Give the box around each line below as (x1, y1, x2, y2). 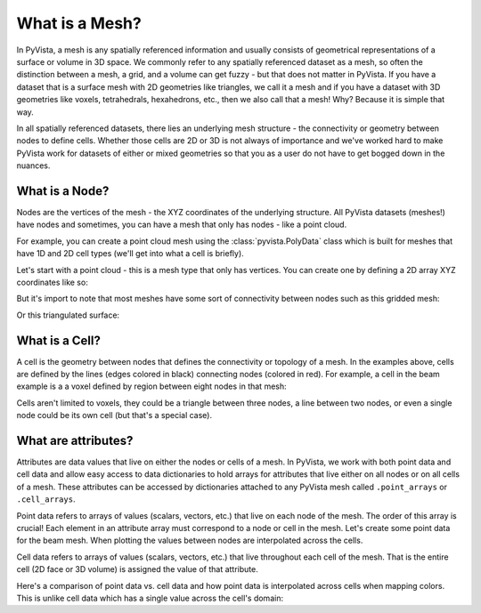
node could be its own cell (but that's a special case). (16, 410, 213, 421)
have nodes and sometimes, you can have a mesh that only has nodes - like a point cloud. (16, 219, 347, 230)
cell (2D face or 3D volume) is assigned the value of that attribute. (16, 564, 258, 575)
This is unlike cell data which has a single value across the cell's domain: (16, 593, 284, 603)
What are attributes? (16, 432, 134, 448)
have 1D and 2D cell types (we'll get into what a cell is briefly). (16, 248, 244, 259)
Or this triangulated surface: (16, 310, 120, 320)
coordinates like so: (16, 277, 88, 287)
